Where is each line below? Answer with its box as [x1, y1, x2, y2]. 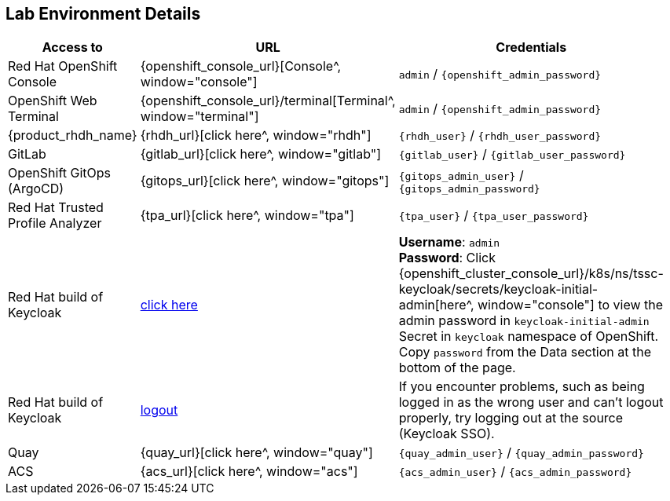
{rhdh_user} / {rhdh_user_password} [398, 127, 602, 144]
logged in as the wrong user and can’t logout [398, 394, 664, 411]
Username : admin [398, 234, 500, 251]
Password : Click [398, 250, 496, 266]
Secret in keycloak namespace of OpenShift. [398, 328, 658, 345]
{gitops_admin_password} [398, 182, 540, 195]
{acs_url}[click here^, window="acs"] [140, 463, 358, 480]
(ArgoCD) [8, 181, 64, 197]
